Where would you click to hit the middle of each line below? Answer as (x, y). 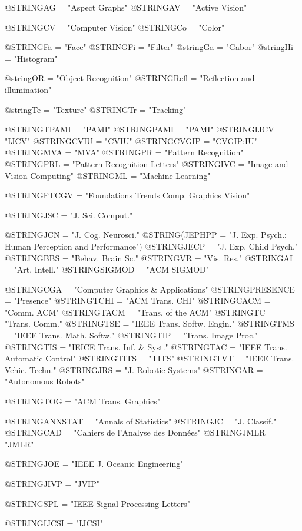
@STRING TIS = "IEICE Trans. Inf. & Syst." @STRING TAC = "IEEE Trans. (146, 346)
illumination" (28, 89)
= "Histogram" (31, 58)
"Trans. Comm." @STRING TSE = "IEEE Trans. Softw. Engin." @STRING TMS (150, 323)
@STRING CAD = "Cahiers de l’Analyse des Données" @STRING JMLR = (140, 432)
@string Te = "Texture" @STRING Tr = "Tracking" (96, 109)
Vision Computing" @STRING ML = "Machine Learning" (108, 175)
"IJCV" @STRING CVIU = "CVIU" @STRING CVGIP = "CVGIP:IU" (131, 140)
